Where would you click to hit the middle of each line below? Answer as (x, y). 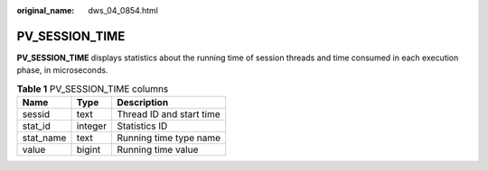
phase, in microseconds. (62, 70)
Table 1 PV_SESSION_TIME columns (93, 88)
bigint (89, 150)
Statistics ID (142, 126)
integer (92, 126)
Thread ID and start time (169, 114)
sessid (36, 114)
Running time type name (169, 138)
